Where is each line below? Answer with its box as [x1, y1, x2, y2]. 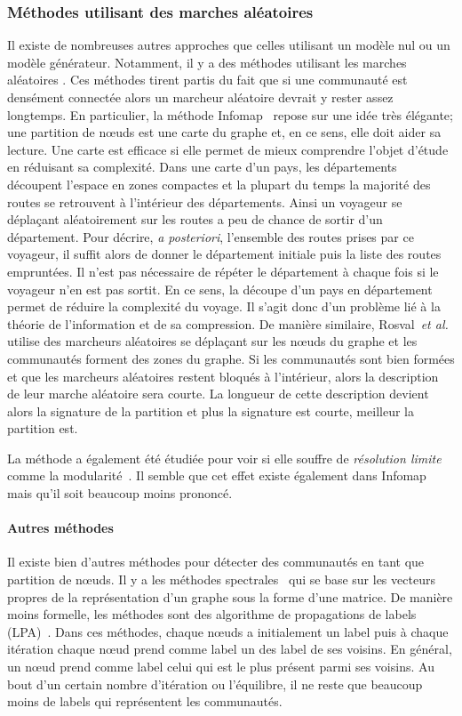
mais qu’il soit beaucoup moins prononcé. [7, 484, 233, 503]
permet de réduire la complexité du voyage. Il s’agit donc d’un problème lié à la [7, 297, 441, 316]
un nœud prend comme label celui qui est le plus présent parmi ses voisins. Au [7, 657, 434, 676]
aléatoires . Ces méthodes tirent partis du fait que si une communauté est [7, 70, 408, 89]
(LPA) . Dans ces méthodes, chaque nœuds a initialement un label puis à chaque [7, 622, 449, 640]
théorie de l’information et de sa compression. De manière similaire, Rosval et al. [7, 314, 449, 333]
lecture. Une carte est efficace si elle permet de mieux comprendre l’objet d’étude [7, 140, 449, 158]
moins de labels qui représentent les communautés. [7, 692, 283, 711]
